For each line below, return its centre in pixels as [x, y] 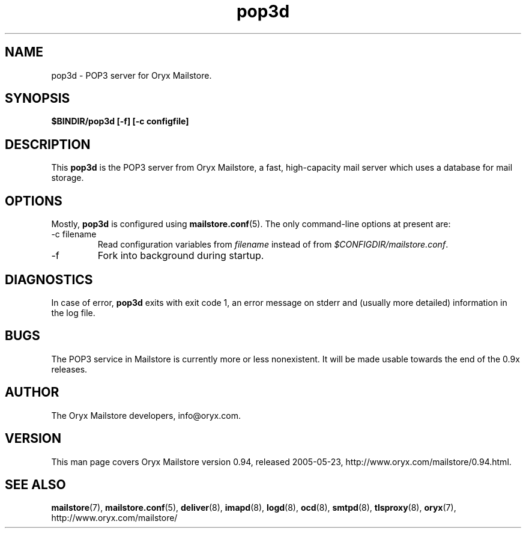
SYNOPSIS [38, 99]
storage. [68, 178]
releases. [69, 369]
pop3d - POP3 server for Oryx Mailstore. [131, 75]
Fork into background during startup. [181, 256]
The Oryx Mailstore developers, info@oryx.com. [146, 415]
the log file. [73, 312]
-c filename [74, 234]
